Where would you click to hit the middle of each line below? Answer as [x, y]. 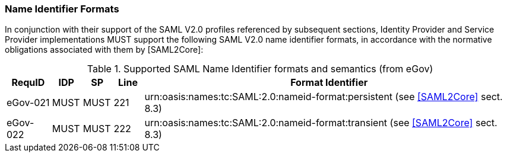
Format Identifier [329, 83]
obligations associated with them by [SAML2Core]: [104, 50]
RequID [28, 83]
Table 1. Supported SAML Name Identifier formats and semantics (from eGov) [260, 69]
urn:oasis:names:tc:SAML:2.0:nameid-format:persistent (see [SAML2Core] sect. [324, 97]
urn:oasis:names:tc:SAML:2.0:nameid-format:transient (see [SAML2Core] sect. [321, 123]
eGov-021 [28, 103]
